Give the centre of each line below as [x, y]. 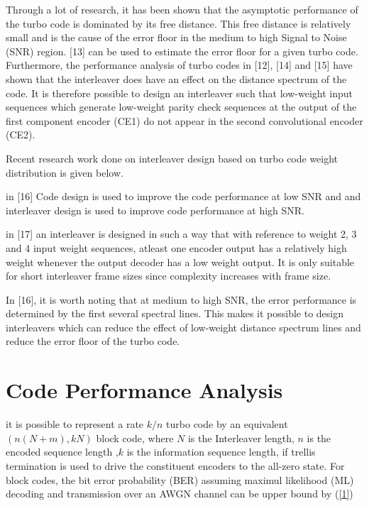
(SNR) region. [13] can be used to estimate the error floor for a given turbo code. [182, 51]
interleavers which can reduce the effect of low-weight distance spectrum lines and [183, 327]
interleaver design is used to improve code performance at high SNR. [155, 210]
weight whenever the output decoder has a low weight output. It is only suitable [180, 262]
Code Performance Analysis [144, 390]
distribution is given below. [65, 172]
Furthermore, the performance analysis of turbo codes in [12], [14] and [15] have [179, 65]
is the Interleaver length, [241, 438]
